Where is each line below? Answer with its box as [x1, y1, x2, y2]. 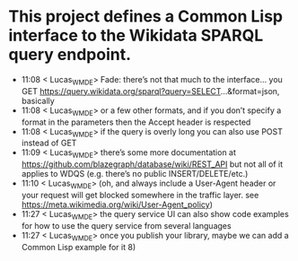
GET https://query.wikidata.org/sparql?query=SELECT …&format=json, [21, 85, 280, 96]
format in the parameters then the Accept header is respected [21, 117, 251, 127]
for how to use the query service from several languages [21, 220, 232, 231]
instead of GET [21, 137, 77, 149]
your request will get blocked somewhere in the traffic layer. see [21, 189, 259, 200]
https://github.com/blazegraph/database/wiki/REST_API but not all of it [21, 159, 284, 170]
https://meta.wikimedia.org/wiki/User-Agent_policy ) [21, 199, 213, 210]
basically [21, 95, 55, 106]
